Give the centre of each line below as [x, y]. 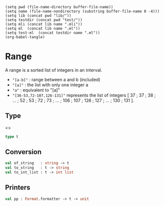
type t [12, 137]
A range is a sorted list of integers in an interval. [54, 70]
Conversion [23, 152]
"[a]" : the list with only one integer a [50, 85]
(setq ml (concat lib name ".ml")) [43, 28]
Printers [18, 188]
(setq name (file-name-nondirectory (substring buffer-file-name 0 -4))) [82, 11]
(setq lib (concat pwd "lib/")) [38, 16]
